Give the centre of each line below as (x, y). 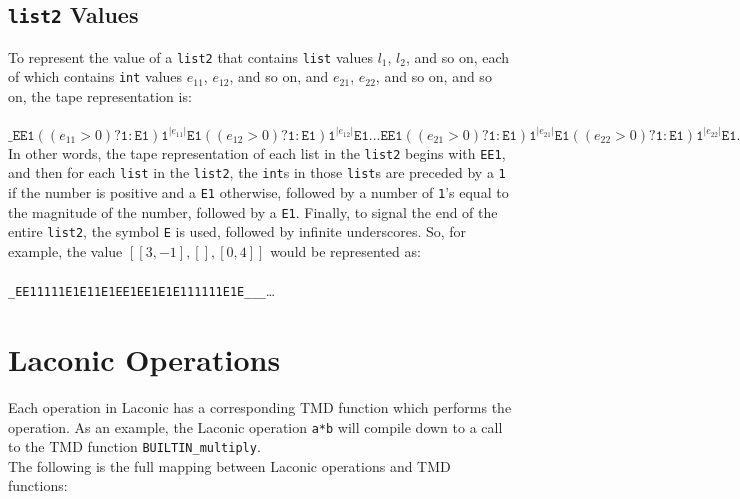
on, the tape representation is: (100, 96)
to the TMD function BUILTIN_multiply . (134, 446)
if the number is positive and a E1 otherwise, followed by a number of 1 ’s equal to (258, 192)
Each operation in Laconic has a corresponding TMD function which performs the (260, 406)
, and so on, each (457, 56)
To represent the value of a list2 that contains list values (190, 56)
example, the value (65, 251)
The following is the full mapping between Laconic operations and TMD (229, 465)
